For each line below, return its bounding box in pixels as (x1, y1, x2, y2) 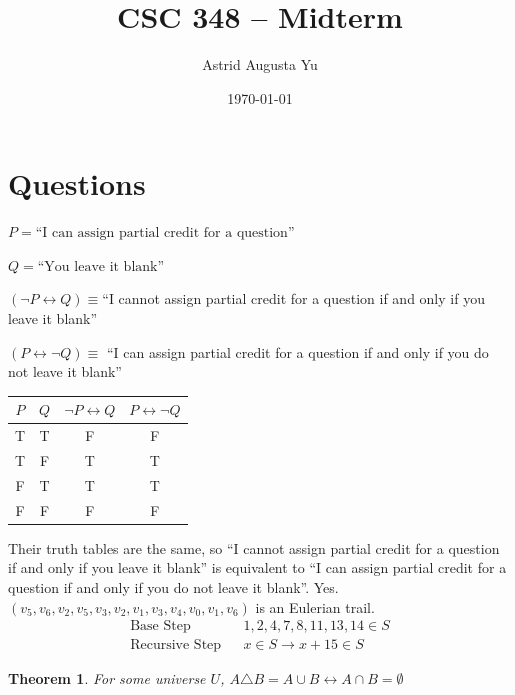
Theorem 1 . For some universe (8, 668, 206, 689)
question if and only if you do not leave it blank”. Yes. (8, 576, 339, 597)
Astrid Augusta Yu (202, 54, 318, 75)
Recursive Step (130, 638, 222, 653)
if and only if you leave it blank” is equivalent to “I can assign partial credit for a (8, 557, 507, 578)
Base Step (130, 619, 191, 634)
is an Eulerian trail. (255, 596, 375, 617)
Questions (8, 163, 146, 204)
